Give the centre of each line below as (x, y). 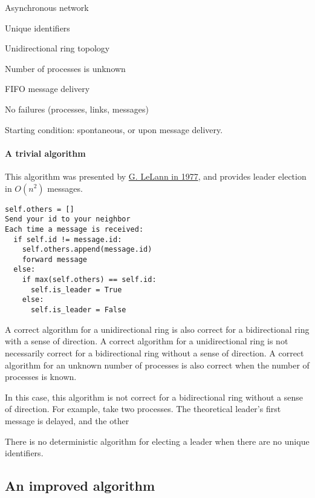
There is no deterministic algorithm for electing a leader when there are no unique (157, 441)
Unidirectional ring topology (57, 48)
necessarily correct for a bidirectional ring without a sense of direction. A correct (154, 352)
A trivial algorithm (45, 153)
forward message (55, 259)
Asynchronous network (47, 7)
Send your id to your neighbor (68, 219)
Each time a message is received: (74, 229)
